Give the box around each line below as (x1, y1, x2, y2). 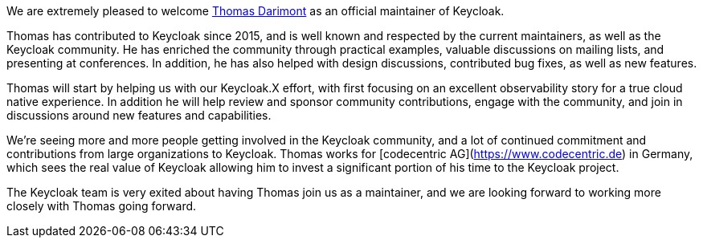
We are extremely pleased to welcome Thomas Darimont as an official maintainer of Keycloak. (6, 4, 505, 18)
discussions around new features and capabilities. (6, 108, 272, 122)
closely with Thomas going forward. (6, 199, 197, 213)
